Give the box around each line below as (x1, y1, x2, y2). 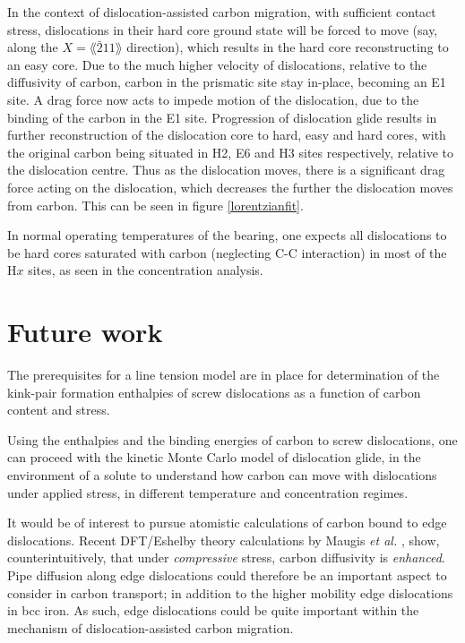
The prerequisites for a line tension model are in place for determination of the (7, 365, 440, 384)
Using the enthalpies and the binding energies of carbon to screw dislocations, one (7, 430, 458, 449)
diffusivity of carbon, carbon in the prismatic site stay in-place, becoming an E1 (7, 73, 446, 91)
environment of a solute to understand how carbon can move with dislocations (7, 466, 437, 484)
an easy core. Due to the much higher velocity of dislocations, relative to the (7, 55, 427, 73)
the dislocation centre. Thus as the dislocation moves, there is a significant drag (7, 160, 445, 179)
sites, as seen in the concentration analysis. (28, 261, 263, 279)
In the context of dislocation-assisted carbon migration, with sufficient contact (7, 3, 436, 21)
